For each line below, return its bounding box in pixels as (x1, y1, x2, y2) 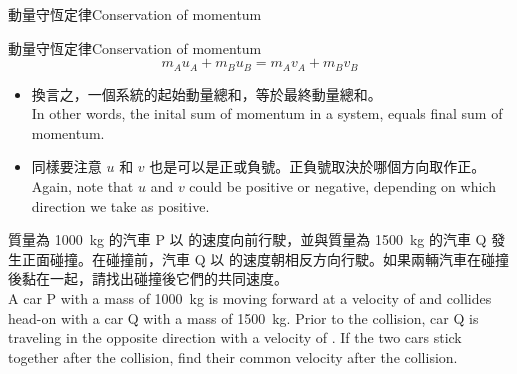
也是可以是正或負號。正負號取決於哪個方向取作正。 (149, 156, 486, 177)
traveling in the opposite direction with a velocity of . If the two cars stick (8, 327, 462, 348)
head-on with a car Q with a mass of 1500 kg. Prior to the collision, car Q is (8, 307, 479, 328)
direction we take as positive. (31, 195, 210, 216)
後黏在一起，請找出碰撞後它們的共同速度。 (8, 268, 288, 289)
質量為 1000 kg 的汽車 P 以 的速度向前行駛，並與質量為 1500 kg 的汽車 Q (8, 229, 487, 250)
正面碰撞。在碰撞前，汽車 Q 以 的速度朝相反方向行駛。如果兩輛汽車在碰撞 (21, 248, 509, 269)
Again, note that (31, 176, 134, 197)
